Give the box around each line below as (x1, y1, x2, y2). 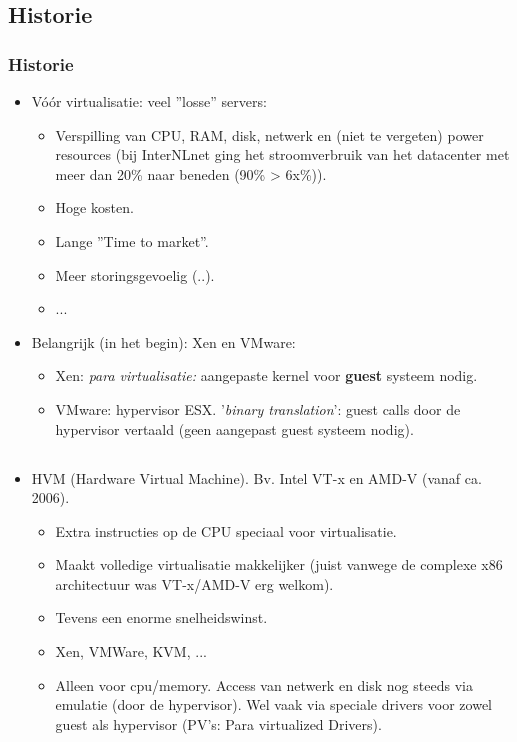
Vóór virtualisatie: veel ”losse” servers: (31, 91, 267, 111)
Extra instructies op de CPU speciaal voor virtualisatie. (55, 520, 397, 541)
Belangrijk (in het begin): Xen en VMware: (31, 331, 296, 352)
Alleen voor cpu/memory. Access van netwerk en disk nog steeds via (55, 674, 473, 695)
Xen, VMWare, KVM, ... (55, 641, 207, 662)
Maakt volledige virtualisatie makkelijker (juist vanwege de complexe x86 (55, 554, 503, 575)
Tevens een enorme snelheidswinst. (55, 607, 268, 628)
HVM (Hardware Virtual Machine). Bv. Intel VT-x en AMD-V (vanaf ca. (31, 467, 482, 488)
